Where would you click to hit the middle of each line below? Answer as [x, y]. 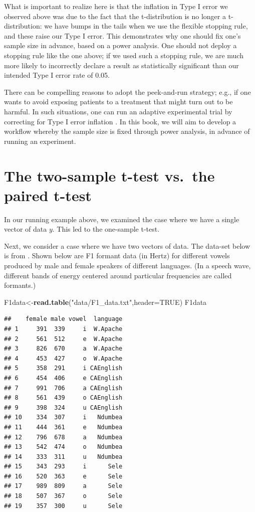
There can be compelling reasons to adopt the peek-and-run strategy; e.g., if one [127, 92]
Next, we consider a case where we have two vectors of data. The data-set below [127, 245]
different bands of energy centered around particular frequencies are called [118, 275]
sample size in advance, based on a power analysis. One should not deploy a [120, 45]
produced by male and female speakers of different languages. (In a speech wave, [127, 265]
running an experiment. [40, 141]
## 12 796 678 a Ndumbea [63, 437]
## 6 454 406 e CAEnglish [63, 378]
